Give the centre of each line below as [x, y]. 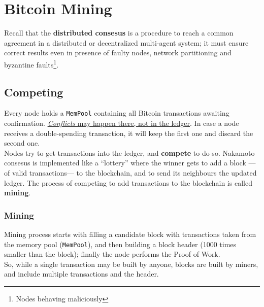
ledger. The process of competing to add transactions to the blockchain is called [128, 182]
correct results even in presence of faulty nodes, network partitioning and [118, 53]
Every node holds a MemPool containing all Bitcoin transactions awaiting [117, 113]
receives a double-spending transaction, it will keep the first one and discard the [129, 133]
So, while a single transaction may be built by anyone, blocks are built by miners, [131, 264]
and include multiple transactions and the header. [81, 274]
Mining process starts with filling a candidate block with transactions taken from [130, 234]
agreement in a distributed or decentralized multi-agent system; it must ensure [126, 42]
